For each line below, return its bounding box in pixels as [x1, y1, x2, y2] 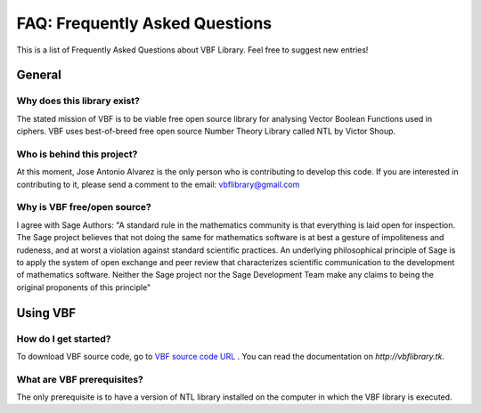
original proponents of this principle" [16, 281, 151, 293]
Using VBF [16, 305, 77, 320]
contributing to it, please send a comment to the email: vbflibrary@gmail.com [16, 179, 300, 190]
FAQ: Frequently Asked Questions [16, 13, 273, 33]
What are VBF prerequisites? [16, 373, 144, 385]
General [16, 68, 62, 83]
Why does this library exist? [16, 94, 140, 107]
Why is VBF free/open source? [16, 201, 151, 214]
